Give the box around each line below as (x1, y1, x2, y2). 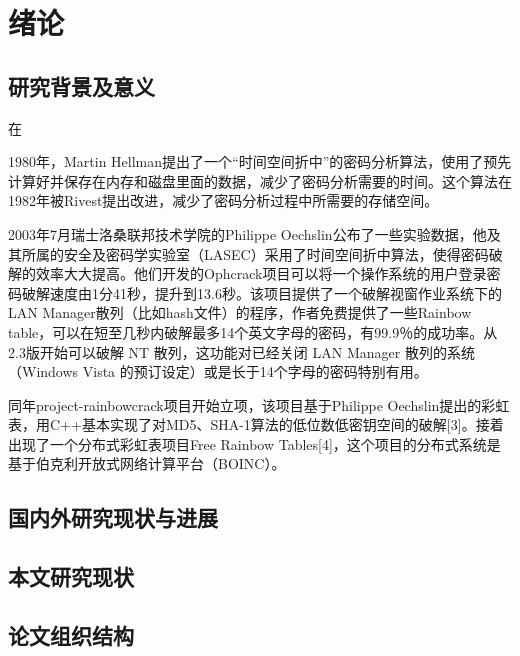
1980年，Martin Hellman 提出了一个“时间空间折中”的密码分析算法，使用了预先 (8, 151, 512, 172)
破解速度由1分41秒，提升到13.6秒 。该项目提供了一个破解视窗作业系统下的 (21, 282, 502, 303)
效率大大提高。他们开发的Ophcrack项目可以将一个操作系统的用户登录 (35, 263, 487, 284)
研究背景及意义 (8, 70, 155, 101)
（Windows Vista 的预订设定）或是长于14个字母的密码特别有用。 (8, 361, 428, 382)
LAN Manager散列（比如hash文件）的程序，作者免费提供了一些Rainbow (8, 302, 472, 323)
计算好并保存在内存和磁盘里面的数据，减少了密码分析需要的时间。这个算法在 (8, 170, 512, 191)
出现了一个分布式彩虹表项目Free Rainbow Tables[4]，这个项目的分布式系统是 (8, 433, 501, 454)
